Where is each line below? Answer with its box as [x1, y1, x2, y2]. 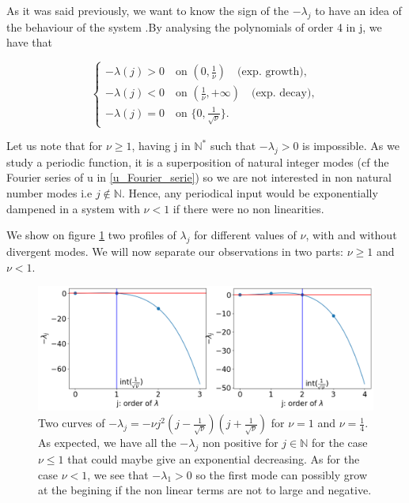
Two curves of [38, 415, 105, 431]
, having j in [131, 137, 191, 154]
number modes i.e [6, 185, 93, 201]
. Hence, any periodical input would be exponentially [121, 185, 378, 201]
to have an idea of [315, 2, 402, 18]
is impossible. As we [302, 137, 400, 154]
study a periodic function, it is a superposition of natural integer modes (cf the [6, 153, 389, 170]
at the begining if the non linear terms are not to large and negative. [38, 482, 372, 498]
